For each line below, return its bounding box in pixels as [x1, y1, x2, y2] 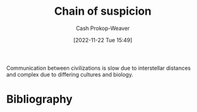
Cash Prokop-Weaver [75, 24, 130, 32]
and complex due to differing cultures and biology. [6, 70, 133, 78]
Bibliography [6, 92, 73, 106]
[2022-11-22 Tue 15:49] [73, 36, 133, 43]
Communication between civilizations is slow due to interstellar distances [6, 64, 191, 72]
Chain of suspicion [54, 4, 152, 18]
